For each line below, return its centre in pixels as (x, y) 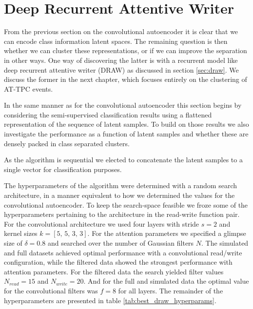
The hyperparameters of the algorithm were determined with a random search (121, 185)
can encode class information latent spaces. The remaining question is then (116, 41)
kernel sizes (21, 233)
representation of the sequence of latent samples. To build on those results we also (126, 124)
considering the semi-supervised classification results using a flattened (108, 114)
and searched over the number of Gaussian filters (121, 243)
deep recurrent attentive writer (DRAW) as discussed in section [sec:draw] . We (121, 69)
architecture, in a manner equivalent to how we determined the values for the (119, 195)
